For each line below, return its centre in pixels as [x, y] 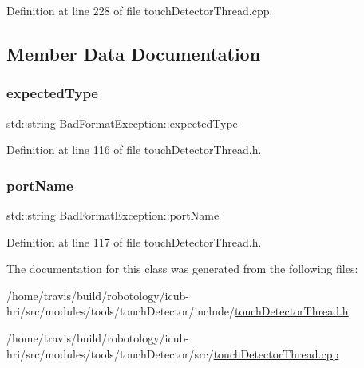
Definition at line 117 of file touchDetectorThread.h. [134, 241]
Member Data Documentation [134, 53]
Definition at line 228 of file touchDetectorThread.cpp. [140, 10]
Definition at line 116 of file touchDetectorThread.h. [134, 150]
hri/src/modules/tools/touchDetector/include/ [121, 311]
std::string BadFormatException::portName [113, 215]
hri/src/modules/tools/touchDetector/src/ [110, 353]
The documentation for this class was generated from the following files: [182, 269]
